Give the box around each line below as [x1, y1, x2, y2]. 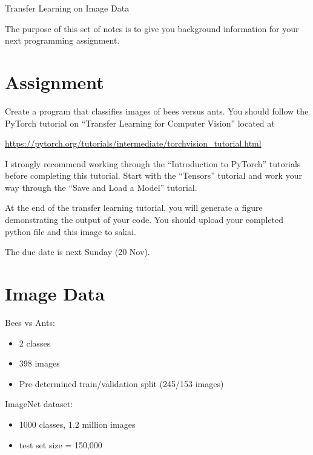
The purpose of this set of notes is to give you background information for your [5, 22, 299, 35]
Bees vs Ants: [5, 316, 55, 328]
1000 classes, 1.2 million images [19, 417, 136, 430]
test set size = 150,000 [19, 438, 102, 451]
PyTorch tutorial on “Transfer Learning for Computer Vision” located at [5, 116, 275, 129]
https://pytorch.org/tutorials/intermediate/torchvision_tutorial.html [5, 137, 262, 150]
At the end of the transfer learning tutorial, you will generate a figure [5, 201, 263, 214]
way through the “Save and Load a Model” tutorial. [5, 181, 197, 193]
